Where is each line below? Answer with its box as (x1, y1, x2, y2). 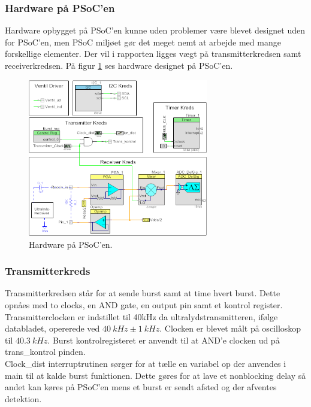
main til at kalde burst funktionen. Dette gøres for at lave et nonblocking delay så (5, 369, 306, 381)
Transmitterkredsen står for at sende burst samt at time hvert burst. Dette (5, 287, 280, 299)
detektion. (5, 392, 42, 405)
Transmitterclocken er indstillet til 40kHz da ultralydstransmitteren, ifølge (5, 310, 278, 323)
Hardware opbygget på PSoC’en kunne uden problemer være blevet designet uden (5, 24, 305, 37)
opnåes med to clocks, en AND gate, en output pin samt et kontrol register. (5, 298, 283, 311)
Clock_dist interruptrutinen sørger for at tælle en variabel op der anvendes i (5, 357, 286, 369)
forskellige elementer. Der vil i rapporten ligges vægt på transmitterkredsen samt (5, 47, 301, 60)
